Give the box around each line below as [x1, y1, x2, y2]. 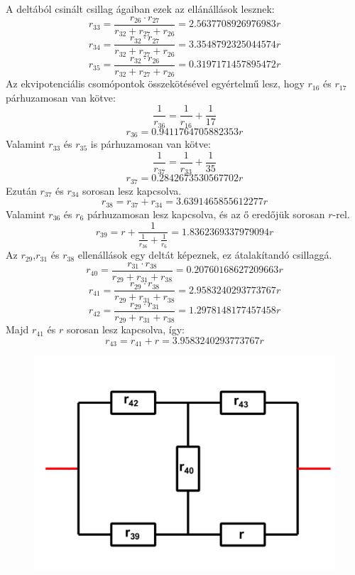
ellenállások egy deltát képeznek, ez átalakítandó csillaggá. [77, 247, 332, 262]
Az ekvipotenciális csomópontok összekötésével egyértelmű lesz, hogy [6, 76, 305, 91]
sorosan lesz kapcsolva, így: [66, 322, 185, 337]
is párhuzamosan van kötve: [90, 136, 211, 151]
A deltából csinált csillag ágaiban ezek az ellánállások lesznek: [6, 1, 275, 16]
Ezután [6, 183, 37, 198]
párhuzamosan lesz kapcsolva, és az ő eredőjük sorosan [87, 206, 325, 221]
